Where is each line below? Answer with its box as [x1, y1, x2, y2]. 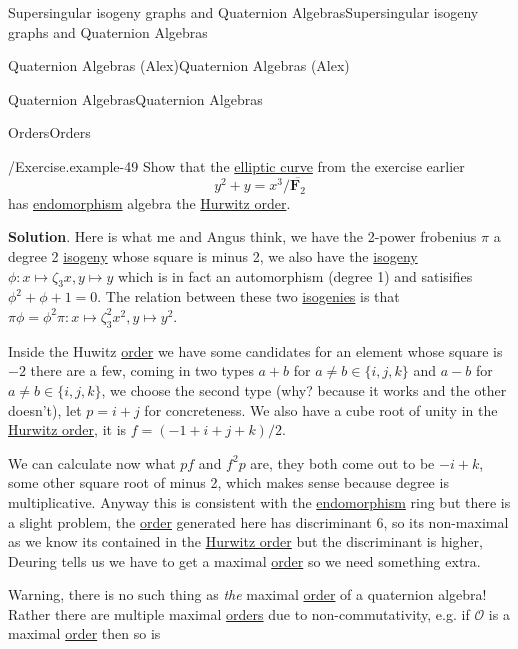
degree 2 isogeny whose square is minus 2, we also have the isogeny [8, 245, 418, 266]
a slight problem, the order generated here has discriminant [8, 511, 372, 532]
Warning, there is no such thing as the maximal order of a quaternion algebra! [8, 584, 487, 605]
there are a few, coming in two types [30, 360, 254, 381]
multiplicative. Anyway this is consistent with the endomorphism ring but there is [8, 491, 511, 512]
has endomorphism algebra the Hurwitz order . [8, 192, 291, 213]
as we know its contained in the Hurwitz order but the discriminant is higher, [8, 531, 483, 552]
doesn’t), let [8, 399, 82, 420]
